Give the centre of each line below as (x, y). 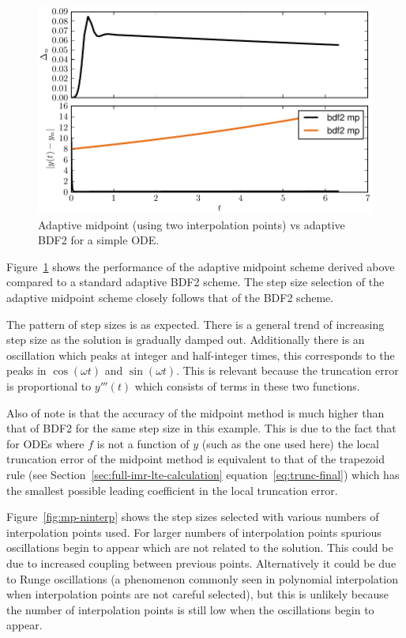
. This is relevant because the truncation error (288, 370)
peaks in (26, 370)
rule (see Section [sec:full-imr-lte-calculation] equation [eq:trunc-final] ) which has (203, 474)
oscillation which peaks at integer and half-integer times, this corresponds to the (201, 355)
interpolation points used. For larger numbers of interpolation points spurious (194, 532)
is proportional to (49, 386)
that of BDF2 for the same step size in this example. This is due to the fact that (201, 428)
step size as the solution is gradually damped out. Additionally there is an (186, 340)
